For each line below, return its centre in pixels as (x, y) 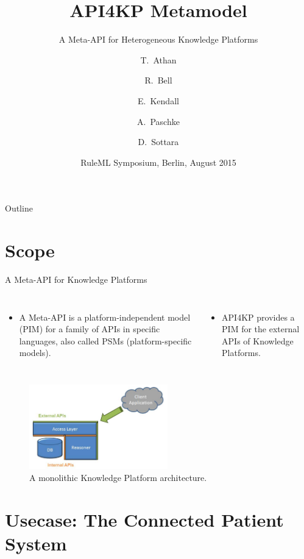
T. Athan (158, 59)
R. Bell (158, 80)
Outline (19, 208)
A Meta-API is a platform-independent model (105, 317)
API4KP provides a (258, 317)
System (36, 543)
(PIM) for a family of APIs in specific (90, 329)
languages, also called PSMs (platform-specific (105, 340)
